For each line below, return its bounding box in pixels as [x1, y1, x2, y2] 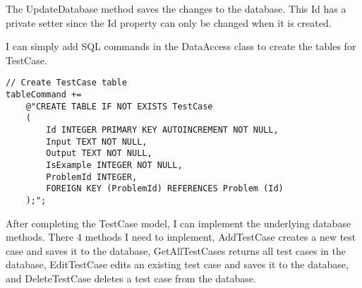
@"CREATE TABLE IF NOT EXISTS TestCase [25, 101, 213, 112]
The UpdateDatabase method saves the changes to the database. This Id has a [6, 1, 346, 16]
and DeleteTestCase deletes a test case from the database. [6, 270, 256, 285]
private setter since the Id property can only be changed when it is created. [6, 15, 332, 30]
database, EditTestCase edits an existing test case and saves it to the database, [6, 257, 349, 272]
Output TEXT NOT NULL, [46, 148, 152, 159]
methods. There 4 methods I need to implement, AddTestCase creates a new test [6, 229, 356, 244]
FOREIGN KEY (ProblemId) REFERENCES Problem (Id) [46, 184, 284, 194]
